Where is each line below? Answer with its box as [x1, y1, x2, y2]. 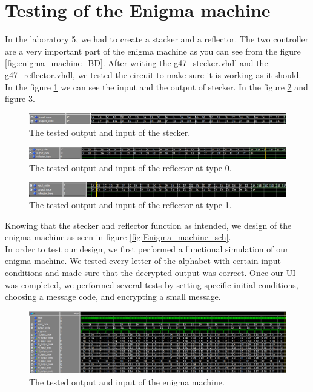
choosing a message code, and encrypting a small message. [5, 290, 221, 303]
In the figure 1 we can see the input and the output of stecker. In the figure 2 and [5, 80, 308, 93]
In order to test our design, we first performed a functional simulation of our [5, 242, 289, 255]
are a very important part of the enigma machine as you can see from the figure [5, 44, 301, 57]
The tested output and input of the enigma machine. [29, 375, 225, 388]
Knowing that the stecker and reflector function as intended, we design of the [5, 218, 292, 231]
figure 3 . [5, 92, 35, 105]
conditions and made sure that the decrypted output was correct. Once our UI [5, 266, 296, 279]
